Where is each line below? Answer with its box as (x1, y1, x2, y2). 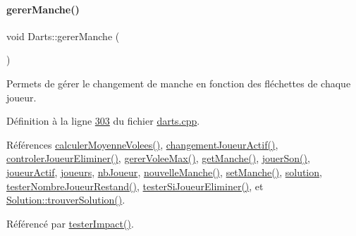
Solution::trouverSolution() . (6, 192, 125, 207)
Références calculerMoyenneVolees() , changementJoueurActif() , (6, 137, 278, 151)
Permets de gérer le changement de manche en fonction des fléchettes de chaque (6, 75, 351, 90)
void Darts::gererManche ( (6, 28, 120, 43)
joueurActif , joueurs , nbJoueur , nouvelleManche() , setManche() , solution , (6, 164, 322, 179)
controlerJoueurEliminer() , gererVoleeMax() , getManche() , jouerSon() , (6, 151, 310, 166)
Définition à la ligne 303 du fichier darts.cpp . (6, 113, 200, 128)
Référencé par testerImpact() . (6, 216, 134, 230)
